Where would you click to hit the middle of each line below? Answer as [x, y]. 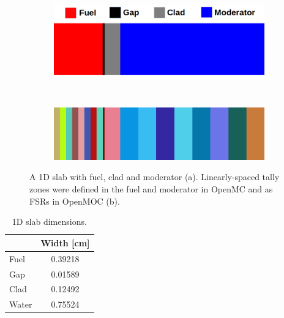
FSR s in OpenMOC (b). [75, 201]
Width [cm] [65, 242]
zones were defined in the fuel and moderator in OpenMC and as [151, 189]
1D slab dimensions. [49, 221]
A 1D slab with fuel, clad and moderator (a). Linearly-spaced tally [155, 177]
